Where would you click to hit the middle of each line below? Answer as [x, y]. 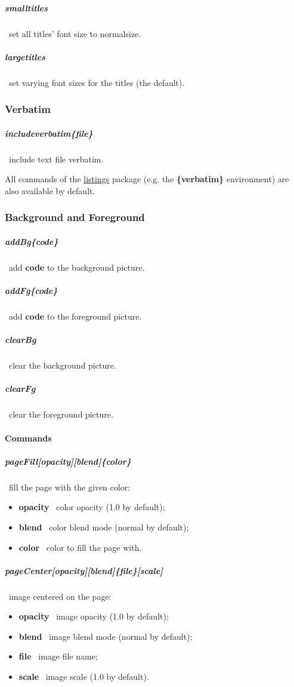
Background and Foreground [75, 217]
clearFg [20, 389]
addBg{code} [32, 241]
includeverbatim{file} [49, 133]
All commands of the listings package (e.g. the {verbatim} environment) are [147, 179]
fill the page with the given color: [69, 487]
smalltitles [27, 7]
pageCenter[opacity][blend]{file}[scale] [84, 570]
